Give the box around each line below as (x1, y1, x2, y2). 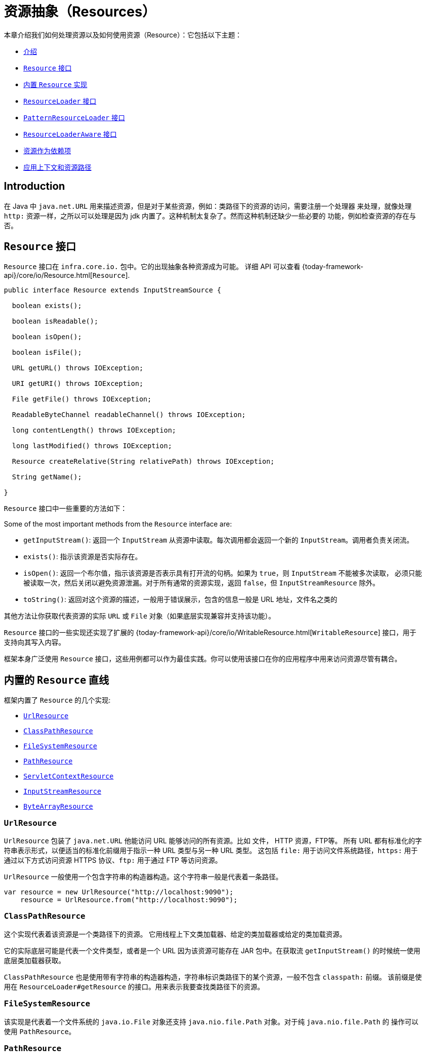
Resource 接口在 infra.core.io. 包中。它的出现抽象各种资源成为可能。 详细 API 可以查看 (4, 262, 301, 271)
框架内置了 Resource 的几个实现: (4, 696, 111, 705)
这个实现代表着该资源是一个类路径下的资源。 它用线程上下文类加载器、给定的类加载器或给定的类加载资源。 (4, 929, 346, 938)
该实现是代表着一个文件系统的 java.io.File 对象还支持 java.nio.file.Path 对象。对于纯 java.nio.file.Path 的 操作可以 (4, 1017, 419, 1026)
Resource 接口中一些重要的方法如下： (4, 504, 127, 513)
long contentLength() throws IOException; (12, 426, 177, 435)
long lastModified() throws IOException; (12, 442, 172, 450)
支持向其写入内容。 (4, 638, 65, 647)
